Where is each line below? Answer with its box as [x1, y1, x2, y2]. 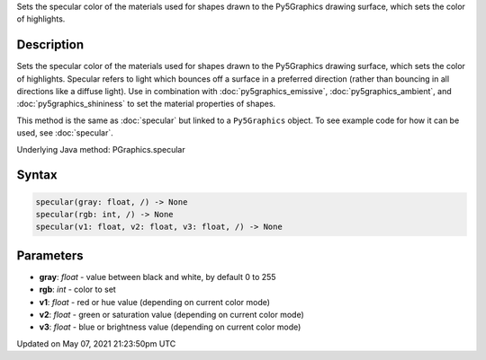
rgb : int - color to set [39, 284, 116, 295]
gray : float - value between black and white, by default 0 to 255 [39, 271, 276, 282]
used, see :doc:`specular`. [16, 127, 114, 138]
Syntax [16, 167, 58, 183]
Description [16, 37, 85, 53]
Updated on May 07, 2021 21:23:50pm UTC [16, 338, 176, 349]
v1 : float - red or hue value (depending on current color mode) [39, 296, 270, 307]
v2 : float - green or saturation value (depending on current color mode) [39, 310, 305, 320]
